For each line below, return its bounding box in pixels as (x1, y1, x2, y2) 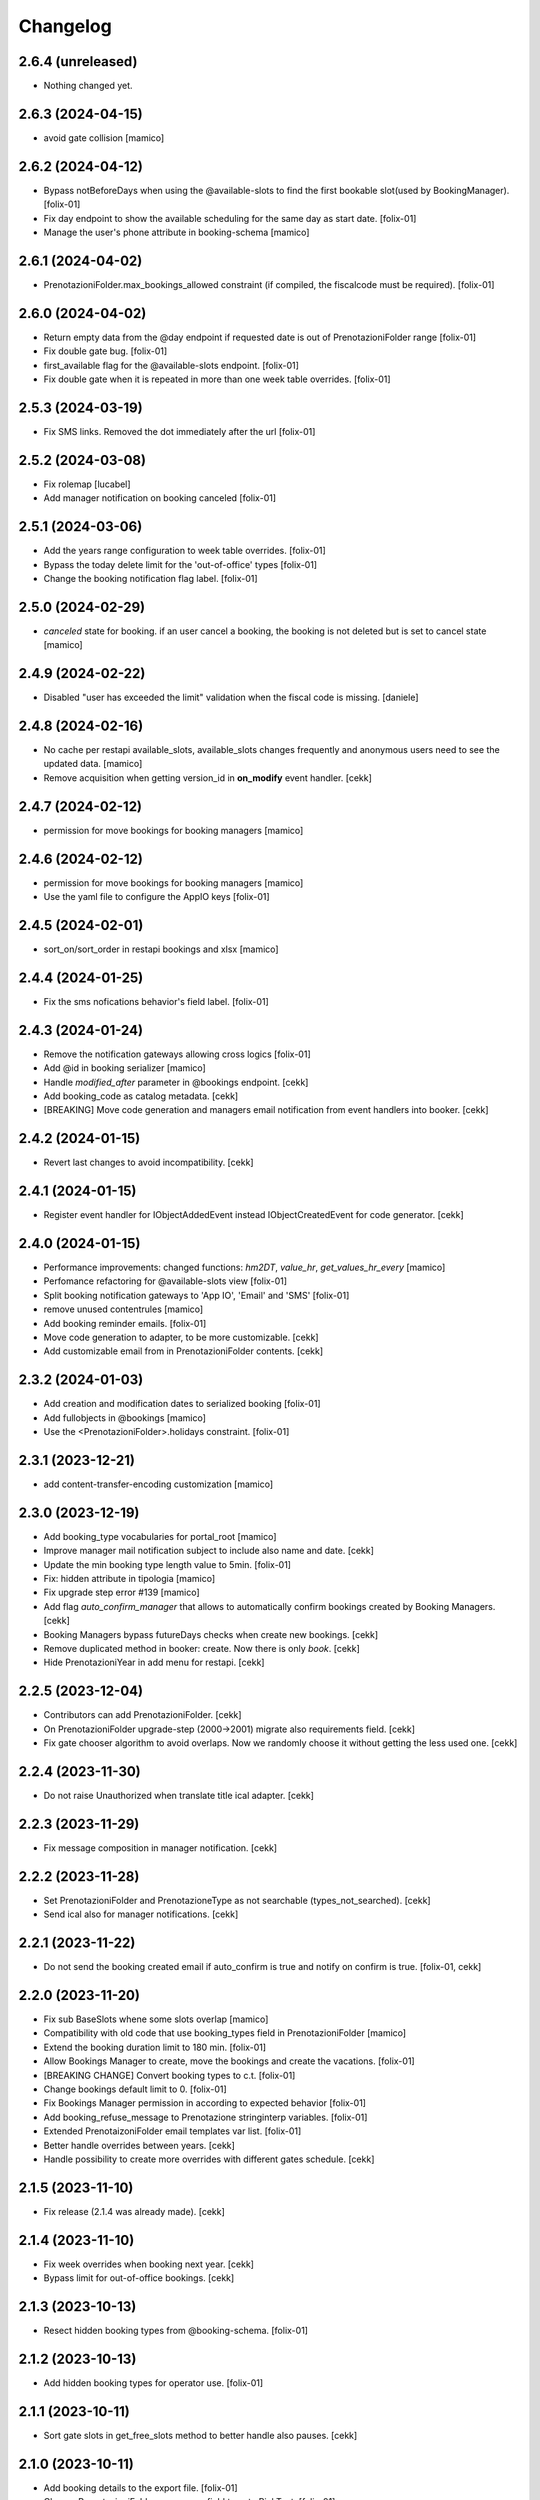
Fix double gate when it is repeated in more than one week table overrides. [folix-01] (43, 373, 391, 385)
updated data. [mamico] (43, 758, 143, 770)
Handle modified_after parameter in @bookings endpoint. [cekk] (43, 1076, 309, 1088)
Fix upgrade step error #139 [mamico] (43, 1586, 200, 1599)
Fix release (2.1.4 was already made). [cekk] (43, 2205, 225, 2217)
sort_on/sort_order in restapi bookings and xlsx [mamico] (43, 943, 279, 955)
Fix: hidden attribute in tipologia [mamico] (43, 1573, 215, 1585)
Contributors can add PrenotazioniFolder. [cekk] (43, 1709, 242, 1721)
